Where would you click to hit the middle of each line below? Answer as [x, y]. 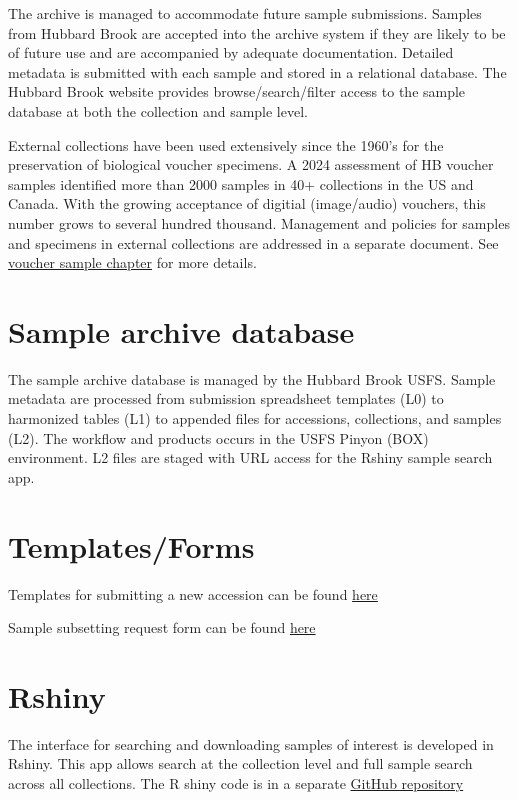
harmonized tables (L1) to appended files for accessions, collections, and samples [255, 418]
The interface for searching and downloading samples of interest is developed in [251, 743]
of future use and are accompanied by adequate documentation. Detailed [231, 52]
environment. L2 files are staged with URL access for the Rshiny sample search [250, 457]
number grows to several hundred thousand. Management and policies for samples [259, 222]
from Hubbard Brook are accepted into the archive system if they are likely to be [257, 32]
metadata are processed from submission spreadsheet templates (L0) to [226, 398]
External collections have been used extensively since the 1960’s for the [226, 144]
